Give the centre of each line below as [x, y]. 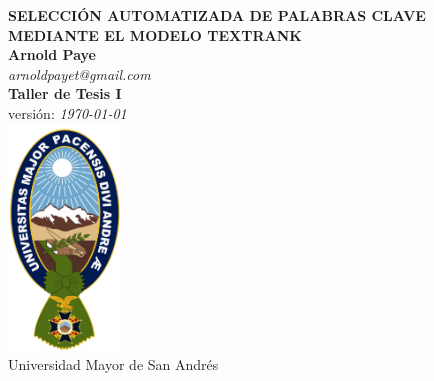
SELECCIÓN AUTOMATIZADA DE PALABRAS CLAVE [217, 15]
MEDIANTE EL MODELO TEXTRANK [155, 34]
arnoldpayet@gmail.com [79, 73]
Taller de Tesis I [65, 93]
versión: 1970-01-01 [67, 112]
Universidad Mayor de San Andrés [113, 363]
